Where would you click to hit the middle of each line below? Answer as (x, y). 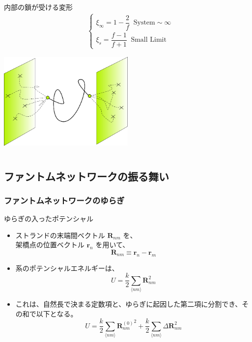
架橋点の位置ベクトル (50, 245)
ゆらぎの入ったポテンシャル (49, 219)
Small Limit (149, 40)
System (144, 23)
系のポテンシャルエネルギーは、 (67, 268)
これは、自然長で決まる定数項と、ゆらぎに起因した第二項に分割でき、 (129, 304)
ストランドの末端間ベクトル (60, 235)
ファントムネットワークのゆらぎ (64, 200)
